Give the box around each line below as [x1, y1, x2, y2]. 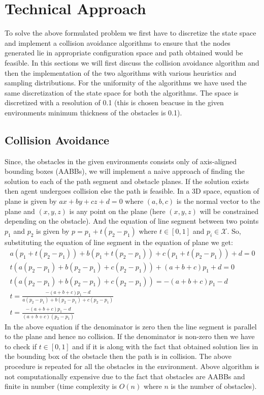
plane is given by [5, 196, 57, 206]
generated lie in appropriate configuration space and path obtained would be [5, 47, 243, 58]
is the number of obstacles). [171, 381, 257, 391]
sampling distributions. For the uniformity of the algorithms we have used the [5, 77, 247, 88]
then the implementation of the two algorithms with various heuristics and [5, 67, 237, 78]
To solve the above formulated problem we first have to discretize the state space [5, 27, 256, 38]
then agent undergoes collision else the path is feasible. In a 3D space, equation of [5, 186, 259, 196]
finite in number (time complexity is [5, 381, 117, 391]
